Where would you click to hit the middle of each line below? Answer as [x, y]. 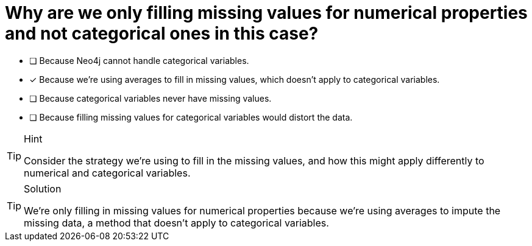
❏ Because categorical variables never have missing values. [151, 98]
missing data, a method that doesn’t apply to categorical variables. [176, 223]
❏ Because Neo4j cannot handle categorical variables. [139, 60]
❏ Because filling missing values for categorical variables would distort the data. [191, 117]
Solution [43, 188]
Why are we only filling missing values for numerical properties [266, 13]
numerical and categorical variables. [107, 173]
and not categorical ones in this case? [162, 33]
